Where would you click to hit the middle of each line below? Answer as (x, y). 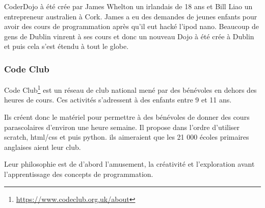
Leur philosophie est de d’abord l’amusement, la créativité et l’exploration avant (129, 164)
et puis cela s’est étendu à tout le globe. (67, 46)
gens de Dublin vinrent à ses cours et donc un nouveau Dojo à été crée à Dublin (129, 36)
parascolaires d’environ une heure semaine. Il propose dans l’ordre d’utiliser (122, 127)
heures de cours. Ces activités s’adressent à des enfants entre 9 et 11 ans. (118, 100)
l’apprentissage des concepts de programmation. (79, 174)
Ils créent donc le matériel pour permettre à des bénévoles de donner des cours (127, 117)
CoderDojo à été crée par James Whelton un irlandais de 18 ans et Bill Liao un (128, 6)
